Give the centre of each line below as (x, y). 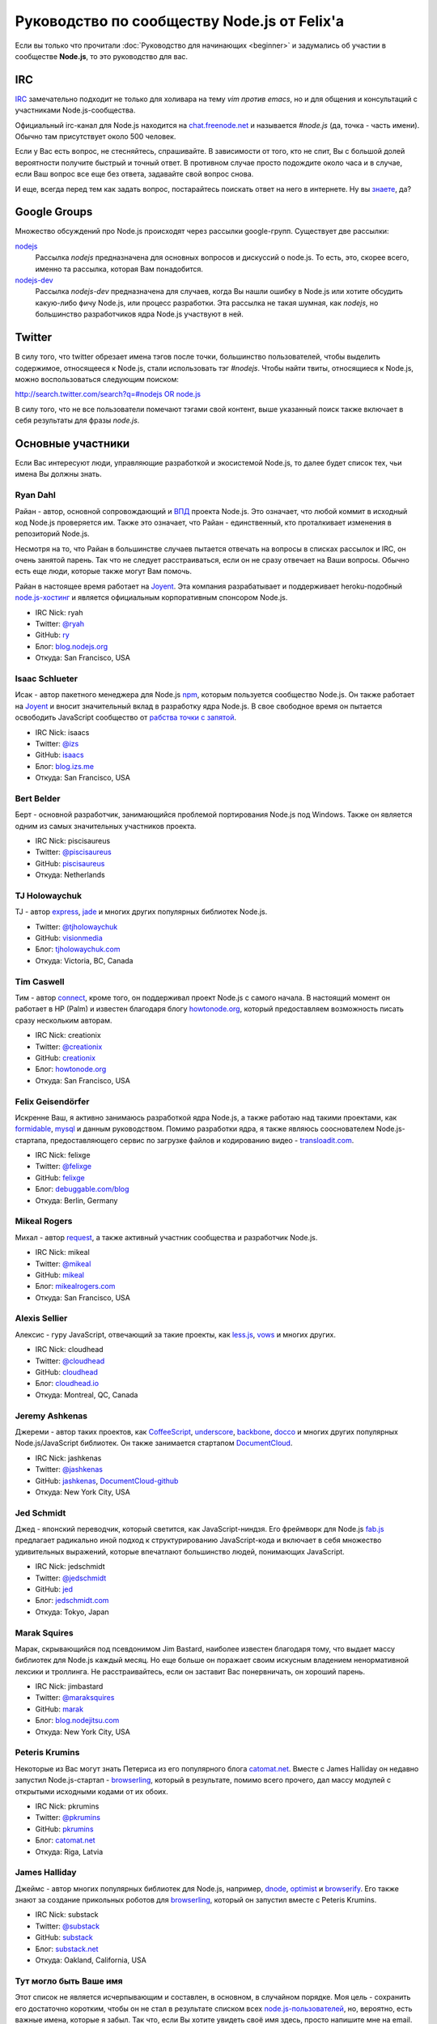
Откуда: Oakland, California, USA (91, 1960)
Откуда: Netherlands (70, 875)
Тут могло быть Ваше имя (69, 1981)
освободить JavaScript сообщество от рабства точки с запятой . (126, 717)
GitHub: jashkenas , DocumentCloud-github (107, 1481)
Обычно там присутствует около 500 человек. (95, 137)
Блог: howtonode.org (71, 1069)
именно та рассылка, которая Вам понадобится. (119, 269)
